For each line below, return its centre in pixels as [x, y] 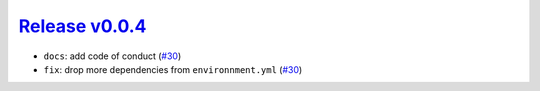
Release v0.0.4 [82, 26]
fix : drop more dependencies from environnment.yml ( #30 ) [173, 69]
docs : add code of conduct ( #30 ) [112, 56]
